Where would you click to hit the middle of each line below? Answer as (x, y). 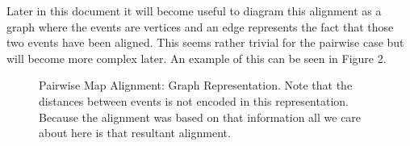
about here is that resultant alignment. (135, 133)
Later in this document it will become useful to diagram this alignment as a (194, 10)
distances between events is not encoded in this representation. (194, 100)
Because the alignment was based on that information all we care (200, 117)
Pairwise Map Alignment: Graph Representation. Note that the (196, 85)
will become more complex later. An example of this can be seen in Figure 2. (197, 58)
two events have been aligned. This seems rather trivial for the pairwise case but (205, 42)
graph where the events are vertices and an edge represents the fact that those (200, 26)
